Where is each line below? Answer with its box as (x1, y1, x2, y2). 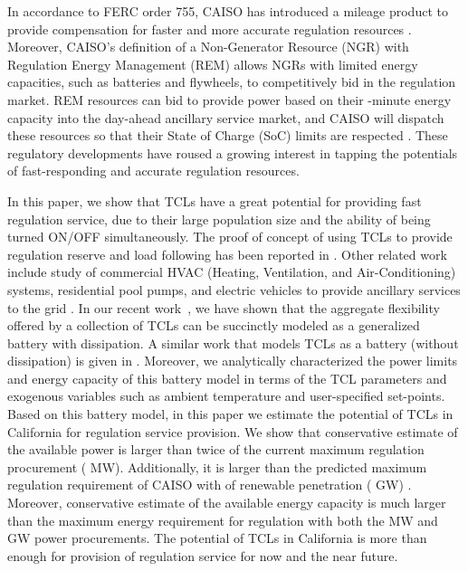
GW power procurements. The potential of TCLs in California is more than (7, 528, 427, 547)
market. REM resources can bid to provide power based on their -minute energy (7, 90, 452, 109)
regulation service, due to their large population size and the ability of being (7, 209, 431, 228)
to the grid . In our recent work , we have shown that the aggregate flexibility (7, 298, 440, 317)
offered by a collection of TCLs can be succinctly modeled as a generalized (7, 316, 420, 335)
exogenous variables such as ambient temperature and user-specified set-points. (7, 386, 445, 405)
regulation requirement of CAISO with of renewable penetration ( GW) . (7, 475, 412, 494)
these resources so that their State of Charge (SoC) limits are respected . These (7, 126, 448, 145)
